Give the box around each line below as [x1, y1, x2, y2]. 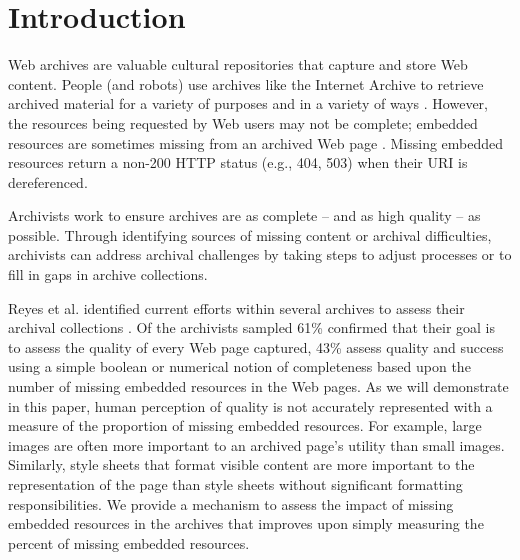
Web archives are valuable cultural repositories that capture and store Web [8, 54, 468, 75]
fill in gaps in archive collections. [8, 264, 208, 285]
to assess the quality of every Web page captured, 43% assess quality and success [8, 336, 504, 357]
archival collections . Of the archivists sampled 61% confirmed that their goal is [8, 317, 496, 338]
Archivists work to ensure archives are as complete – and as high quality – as [8, 205, 481, 226]
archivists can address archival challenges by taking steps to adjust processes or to [8, 244, 512, 265]
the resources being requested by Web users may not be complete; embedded [8, 112, 478, 133]
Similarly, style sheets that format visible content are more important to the [8, 454, 475, 475]
